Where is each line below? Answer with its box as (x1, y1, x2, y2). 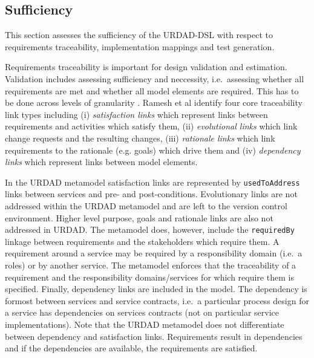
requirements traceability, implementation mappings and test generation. (5, 40, 275, 53)
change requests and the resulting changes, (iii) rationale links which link (5, 131, 275, 144)
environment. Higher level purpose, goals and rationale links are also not (5, 211, 273, 224)
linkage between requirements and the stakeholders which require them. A (5, 235, 280, 247)
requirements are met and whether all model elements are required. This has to (5, 84, 299, 97)
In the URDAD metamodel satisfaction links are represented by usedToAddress (5, 175, 300, 188)
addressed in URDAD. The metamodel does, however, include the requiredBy (5, 223, 295, 236)
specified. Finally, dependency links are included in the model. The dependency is (5, 282, 307, 295)
